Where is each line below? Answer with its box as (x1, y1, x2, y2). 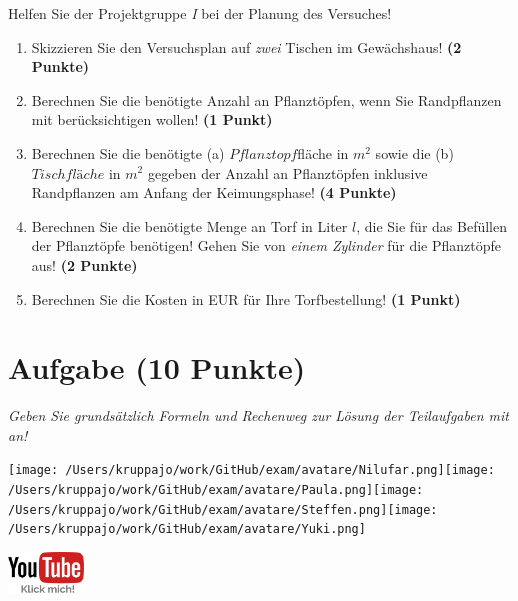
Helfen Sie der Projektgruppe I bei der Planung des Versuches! (8, 3, 392, 23)
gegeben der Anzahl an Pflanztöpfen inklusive (147, 162, 428, 183)
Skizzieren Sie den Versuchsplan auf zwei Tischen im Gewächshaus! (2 (31, 36, 462, 57)
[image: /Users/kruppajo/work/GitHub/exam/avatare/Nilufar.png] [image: (8, 463, 495, 478)
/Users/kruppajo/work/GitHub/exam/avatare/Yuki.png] (8, 522, 366, 537)
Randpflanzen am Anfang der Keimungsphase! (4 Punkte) (31, 182, 397, 203)
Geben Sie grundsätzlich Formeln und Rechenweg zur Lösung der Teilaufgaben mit (8, 405, 509, 426)
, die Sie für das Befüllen (356, 215, 507, 236)
